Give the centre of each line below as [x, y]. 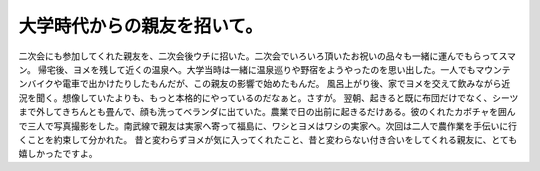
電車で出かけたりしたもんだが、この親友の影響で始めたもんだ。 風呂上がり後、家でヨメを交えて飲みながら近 [286, 84]
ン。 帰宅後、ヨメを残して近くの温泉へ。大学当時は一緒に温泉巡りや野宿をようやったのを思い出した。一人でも [247, 69]
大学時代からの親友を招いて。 [141, 26]
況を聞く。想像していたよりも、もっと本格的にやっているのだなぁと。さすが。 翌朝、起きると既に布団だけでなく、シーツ [268, 97]
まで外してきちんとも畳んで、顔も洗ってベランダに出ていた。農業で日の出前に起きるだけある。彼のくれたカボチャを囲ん [267, 112]
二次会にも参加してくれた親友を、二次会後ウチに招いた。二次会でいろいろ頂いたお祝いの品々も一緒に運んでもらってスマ [267, 56]
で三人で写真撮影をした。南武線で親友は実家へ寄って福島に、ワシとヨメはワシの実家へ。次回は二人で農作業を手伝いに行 [267, 126]
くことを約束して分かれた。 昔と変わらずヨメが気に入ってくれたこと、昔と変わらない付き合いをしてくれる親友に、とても [268, 139]
